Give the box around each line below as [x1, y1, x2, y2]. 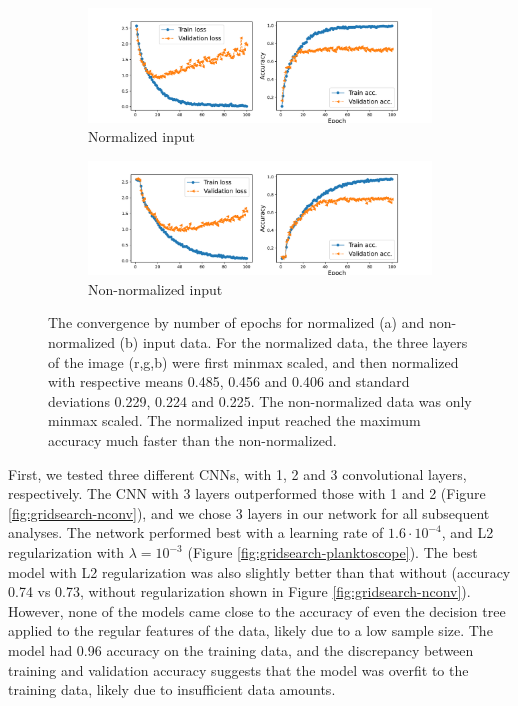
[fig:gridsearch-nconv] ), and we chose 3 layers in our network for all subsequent [8, 502, 490, 523]
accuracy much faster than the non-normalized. [48, 430, 337, 451]
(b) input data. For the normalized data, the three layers [119, 332, 468, 353]
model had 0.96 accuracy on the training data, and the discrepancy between [8, 639, 474, 660]
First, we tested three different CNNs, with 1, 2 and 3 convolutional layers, [8, 463, 467, 484]
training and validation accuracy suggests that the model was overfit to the [8, 659, 469, 680]
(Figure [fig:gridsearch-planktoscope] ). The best [187, 542, 478, 562]
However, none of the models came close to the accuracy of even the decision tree [8, 600, 506, 621]
